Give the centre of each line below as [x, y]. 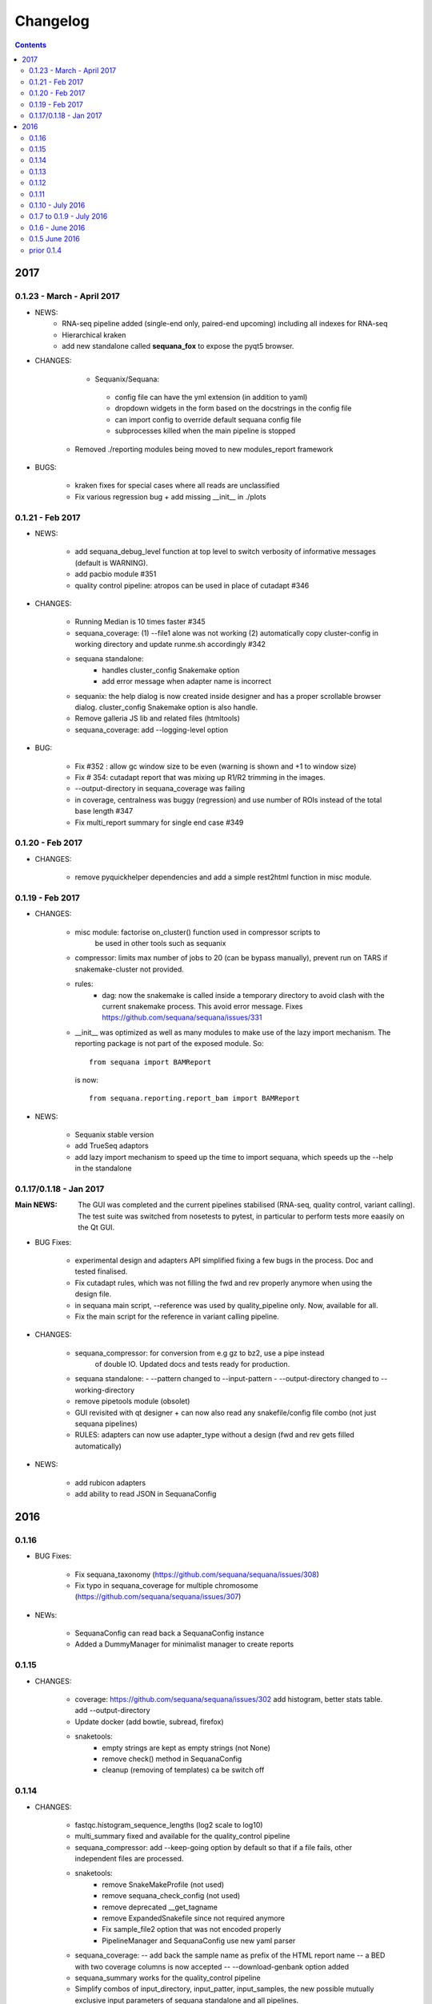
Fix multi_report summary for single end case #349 [159, 822]
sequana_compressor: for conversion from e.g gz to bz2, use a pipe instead [200, 1353]
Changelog [52, 21]
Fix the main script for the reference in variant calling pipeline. [177, 1316]
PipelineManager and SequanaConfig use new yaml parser [199, 1941]
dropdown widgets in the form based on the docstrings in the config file [233, 408]
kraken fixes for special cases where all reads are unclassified [177, 486]
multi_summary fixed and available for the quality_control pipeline [182, 1836]
